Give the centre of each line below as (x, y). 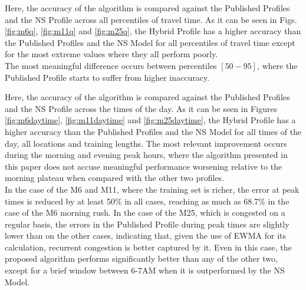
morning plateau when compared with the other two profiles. (115, 178)
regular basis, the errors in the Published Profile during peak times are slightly (147, 224)
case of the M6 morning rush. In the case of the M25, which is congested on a (145, 212)
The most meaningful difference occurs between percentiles (111, 65)
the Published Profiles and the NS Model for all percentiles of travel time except (150, 42)
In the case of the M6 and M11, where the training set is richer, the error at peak (152, 189)
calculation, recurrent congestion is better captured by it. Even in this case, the (148, 247)
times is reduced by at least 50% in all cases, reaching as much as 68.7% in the (147, 201)
